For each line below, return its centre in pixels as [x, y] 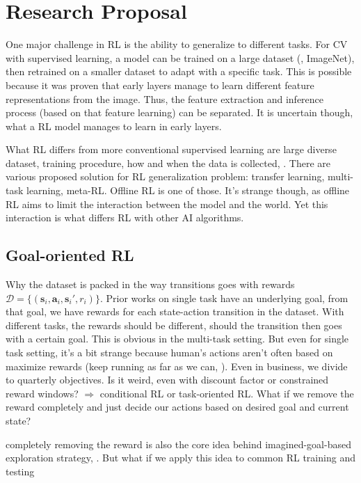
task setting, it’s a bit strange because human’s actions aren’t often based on [169, 353]
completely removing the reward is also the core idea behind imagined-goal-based [178, 444]
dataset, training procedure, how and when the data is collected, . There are [168, 163]
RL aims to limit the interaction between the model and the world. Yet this [167, 204]
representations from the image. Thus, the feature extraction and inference [165, 98]
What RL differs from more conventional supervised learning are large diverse [171, 149]
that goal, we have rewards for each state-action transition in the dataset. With [175, 311]
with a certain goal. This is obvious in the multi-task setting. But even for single [177, 339]
